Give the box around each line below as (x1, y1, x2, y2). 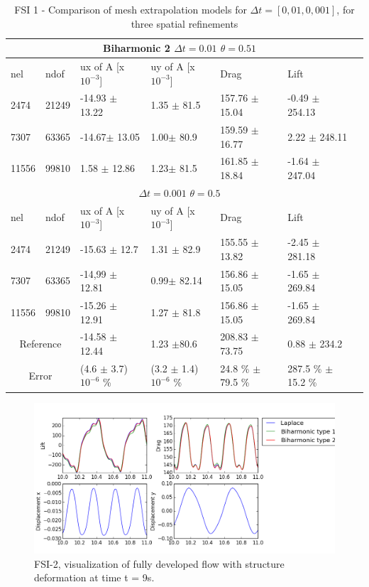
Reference (19, 336, 62, 351)
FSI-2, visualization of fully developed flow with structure (34, 556, 285, 571)
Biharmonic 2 (103, 41, 170, 55)
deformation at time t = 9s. (34, 570, 155, 585)
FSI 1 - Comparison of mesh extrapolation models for (14, 2, 247, 16)
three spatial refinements (131, 16, 238, 31)
